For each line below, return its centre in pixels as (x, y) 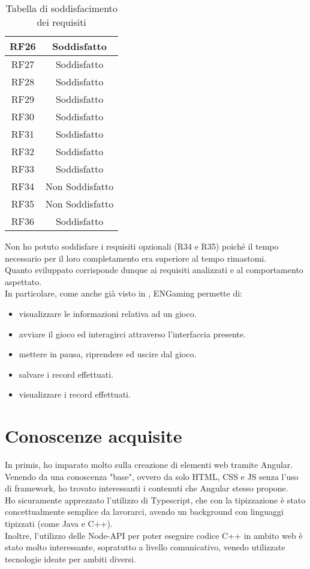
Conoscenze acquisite (94, 436)
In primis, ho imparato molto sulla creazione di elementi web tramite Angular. (149, 465)
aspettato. (23, 281)
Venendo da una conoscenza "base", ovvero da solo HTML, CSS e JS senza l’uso (152, 476)
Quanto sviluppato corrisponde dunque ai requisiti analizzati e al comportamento (154, 270)
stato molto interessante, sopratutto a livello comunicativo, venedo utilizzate (145, 547)
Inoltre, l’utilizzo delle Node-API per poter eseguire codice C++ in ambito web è (154, 535)
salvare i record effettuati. (66, 374)
